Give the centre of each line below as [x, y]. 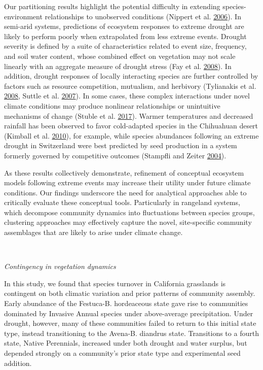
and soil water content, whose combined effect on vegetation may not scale [120, 56]
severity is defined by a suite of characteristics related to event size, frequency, [125, 46]
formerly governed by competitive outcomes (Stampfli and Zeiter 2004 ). [115, 155]
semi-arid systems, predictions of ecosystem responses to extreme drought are [124, 26]
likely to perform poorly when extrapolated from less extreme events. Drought [125, 36]
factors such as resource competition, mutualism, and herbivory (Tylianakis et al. [130, 86]
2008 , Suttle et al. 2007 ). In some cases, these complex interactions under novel [127, 96]
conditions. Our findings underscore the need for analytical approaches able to [125, 192]
